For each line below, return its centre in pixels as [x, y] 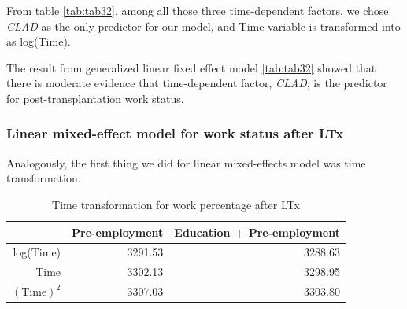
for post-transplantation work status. [95, 98]
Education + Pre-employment [257, 232]
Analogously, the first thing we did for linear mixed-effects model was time [186, 162]
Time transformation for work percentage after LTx [176, 204]
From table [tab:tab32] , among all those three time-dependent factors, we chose [198, 10]
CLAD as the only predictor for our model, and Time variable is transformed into [203, 26]
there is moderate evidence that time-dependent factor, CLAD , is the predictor [197, 83]
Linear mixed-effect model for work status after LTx [175, 133]
